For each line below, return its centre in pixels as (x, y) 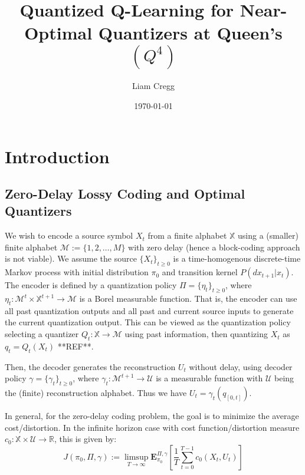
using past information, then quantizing (196, 334)
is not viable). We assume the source (71, 258)
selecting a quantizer (42, 334)
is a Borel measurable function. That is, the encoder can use (188, 298)
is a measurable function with (209, 378)
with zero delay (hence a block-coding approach (214, 247)
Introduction (57, 156)
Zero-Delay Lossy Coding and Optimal (125, 194)
